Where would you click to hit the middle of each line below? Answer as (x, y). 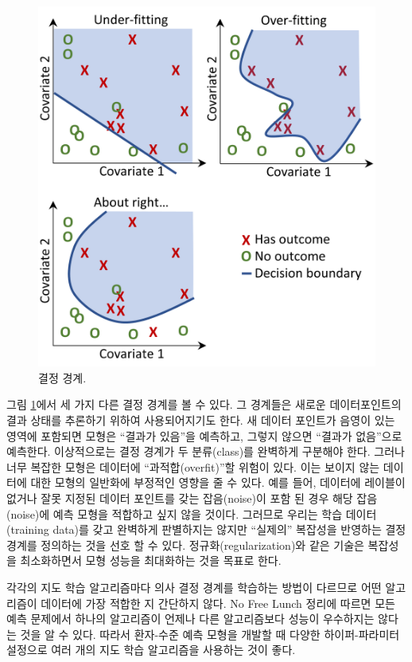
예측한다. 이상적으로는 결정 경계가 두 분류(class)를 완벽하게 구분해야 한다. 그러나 (206, 451)
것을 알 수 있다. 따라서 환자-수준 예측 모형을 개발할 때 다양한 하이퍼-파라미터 (210, 634)
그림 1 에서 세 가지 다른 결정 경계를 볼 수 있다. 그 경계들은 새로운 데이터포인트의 (204, 404)
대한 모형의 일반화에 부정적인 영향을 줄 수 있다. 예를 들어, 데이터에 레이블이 (218, 482)
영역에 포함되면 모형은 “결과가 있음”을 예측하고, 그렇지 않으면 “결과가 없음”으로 (204, 435)
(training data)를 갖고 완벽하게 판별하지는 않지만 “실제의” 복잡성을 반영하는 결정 (206, 529)
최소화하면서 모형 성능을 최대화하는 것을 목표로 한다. (151, 560)
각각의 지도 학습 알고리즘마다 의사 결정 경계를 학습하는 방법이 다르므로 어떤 (194, 587)
